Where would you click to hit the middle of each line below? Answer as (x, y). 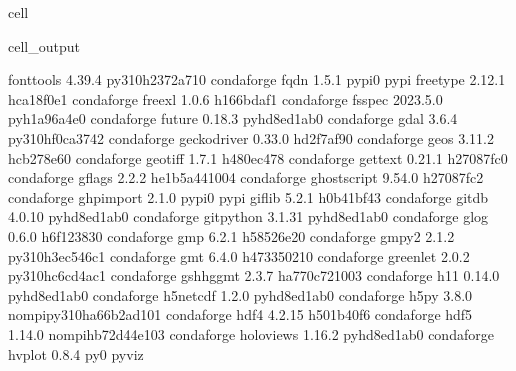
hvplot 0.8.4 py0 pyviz (76, 353)
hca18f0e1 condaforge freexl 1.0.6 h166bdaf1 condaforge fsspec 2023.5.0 (225, 98)
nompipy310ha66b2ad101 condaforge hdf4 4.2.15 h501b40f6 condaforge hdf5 (240, 314)
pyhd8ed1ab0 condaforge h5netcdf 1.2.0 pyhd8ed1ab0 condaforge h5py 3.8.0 (240, 294)
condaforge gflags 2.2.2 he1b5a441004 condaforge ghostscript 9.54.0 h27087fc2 (246, 177)
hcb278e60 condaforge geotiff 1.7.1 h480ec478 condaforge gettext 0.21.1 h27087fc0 (258, 157)
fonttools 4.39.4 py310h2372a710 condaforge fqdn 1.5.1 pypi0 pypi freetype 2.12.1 (257, 79)
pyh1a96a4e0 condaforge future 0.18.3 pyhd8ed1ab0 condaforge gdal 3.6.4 (233, 118)
